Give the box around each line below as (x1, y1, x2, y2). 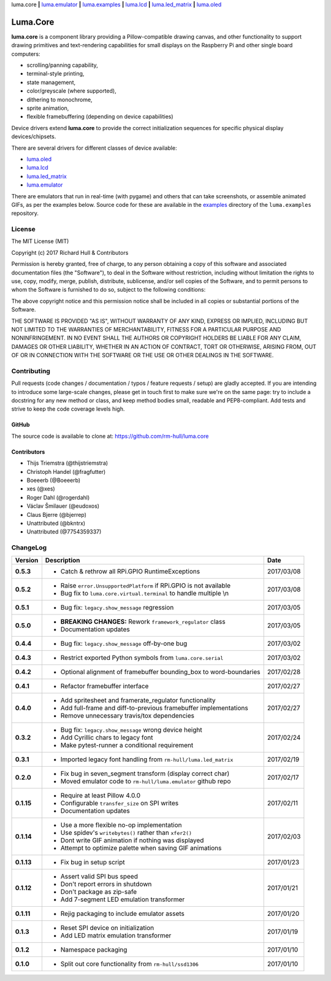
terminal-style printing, (26, 70, 85, 77)
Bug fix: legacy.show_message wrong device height (60, 725, 202, 734)
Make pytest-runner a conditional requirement (60, 740, 194, 749)
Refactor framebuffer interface (60, 681, 149, 690)
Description (45, 556, 80, 564)
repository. (11, 209, 39, 217)
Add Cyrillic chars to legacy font (60, 733, 153, 742)
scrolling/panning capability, (26, 61, 98, 69)
